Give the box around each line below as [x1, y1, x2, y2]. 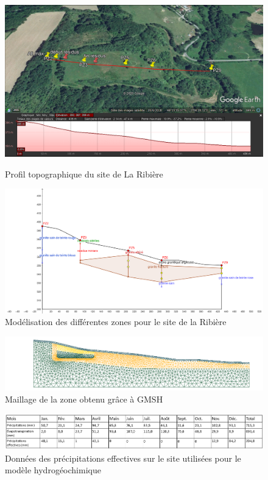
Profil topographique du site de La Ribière [5, 167, 163, 180]
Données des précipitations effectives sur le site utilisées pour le [5, 451, 241, 464]
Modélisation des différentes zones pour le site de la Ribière [5, 315, 227, 328]
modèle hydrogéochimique [5, 464, 101, 476]
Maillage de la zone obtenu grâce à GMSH [5, 392, 163, 405]
